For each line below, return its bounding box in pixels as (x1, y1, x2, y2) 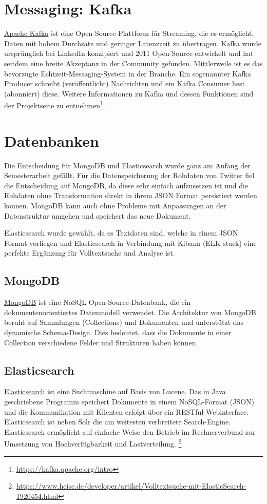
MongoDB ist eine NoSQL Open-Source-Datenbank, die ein (4, 297, 191, 307)
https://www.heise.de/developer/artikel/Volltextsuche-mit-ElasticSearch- (16, 480, 246, 491)
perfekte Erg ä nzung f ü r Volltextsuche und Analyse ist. (4, 247, 175, 258)
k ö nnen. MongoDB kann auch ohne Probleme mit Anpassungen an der (4, 200, 226, 211)
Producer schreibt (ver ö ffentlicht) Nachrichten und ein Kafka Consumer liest (4, 78, 245, 89)
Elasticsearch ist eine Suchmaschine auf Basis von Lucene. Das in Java (4, 386, 226, 397)
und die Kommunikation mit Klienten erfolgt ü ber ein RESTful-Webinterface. (4, 406, 249, 417)
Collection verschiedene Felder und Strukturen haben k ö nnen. (4, 337, 198, 347)
